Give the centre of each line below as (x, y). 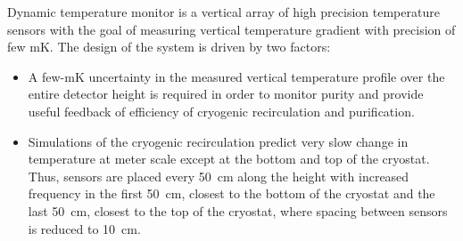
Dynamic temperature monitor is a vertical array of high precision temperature (223, 12)
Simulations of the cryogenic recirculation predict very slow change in (218, 141)
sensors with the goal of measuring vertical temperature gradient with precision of (231, 29)
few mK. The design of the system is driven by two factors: (169, 47)
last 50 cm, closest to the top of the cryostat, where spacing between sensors (238, 210)
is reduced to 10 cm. (84, 228)
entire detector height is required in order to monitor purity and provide (226, 94)
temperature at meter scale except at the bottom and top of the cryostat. (229, 159)
